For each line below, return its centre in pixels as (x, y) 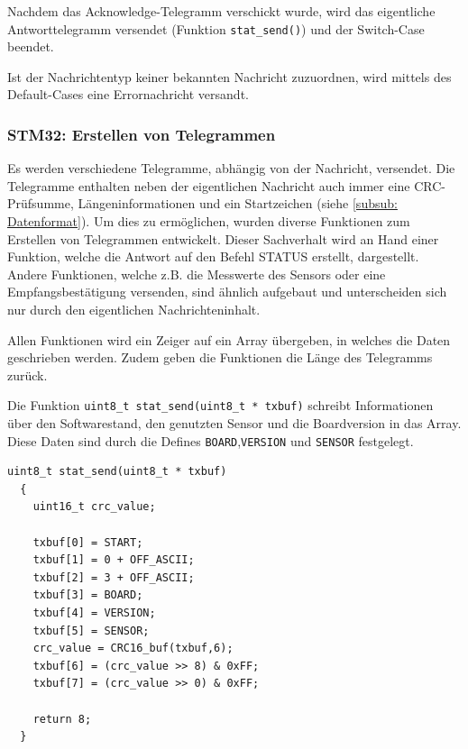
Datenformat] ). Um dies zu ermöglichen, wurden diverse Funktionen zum (209, 221)
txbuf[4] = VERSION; (94, 613)
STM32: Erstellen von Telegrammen (142, 134)
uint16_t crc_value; (94, 507)
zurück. (28, 374)
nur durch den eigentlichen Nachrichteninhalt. (134, 309)
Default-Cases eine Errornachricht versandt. (128, 94)
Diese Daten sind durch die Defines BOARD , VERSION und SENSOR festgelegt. (211, 440)
